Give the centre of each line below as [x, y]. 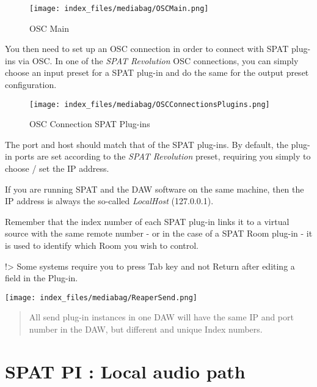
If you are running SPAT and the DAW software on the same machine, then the [155, 189]
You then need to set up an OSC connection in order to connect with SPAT [147, 49]
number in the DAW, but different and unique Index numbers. [146, 329]
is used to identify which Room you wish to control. [102, 245]
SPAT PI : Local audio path [125, 371]
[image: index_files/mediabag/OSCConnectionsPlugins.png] [150, 104]
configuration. [31, 85]
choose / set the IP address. [57, 168]
